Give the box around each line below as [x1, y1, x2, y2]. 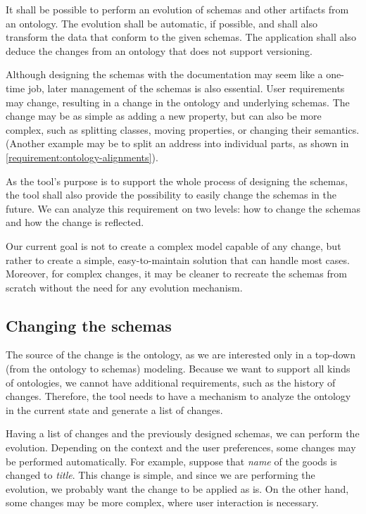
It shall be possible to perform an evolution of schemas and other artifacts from [6, 2, 349, 16]
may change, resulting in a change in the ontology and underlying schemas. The [6, 94, 350, 109]
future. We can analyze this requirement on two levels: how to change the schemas [6, 201, 360, 215]
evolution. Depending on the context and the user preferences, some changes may [6, 440, 356, 455]
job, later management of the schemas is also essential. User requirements [27, 80, 345, 95]
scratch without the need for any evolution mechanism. [6, 280, 243, 294]
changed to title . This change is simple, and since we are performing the [6, 468, 315, 482]
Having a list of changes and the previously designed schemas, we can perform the [6, 426, 360, 441]
